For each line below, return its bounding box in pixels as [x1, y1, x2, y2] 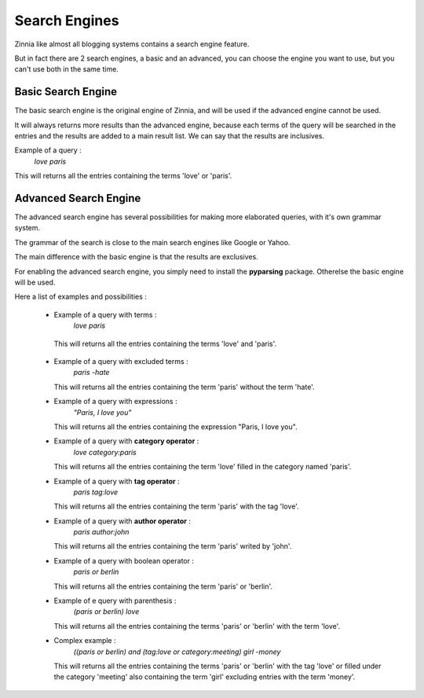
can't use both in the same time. [14, 64, 119, 74]
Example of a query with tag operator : [53, 476, 180, 486]
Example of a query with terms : [53, 310, 157, 319]
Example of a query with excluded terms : [53, 357, 188, 366]
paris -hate [73, 368, 110, 377]
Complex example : [53, 636, 116, 645]
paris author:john [73, 527, 130, 537]
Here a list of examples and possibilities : [14, 292, 147, 302]
